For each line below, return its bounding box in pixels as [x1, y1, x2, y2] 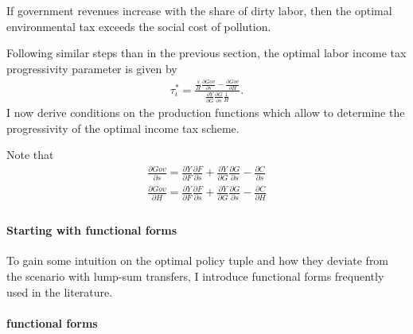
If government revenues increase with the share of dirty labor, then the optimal [6, 2, 392, 18]
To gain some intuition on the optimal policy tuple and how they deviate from [6, 252, 389, 269]
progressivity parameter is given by [6, 60, 177, 76]
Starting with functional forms [6, 222, 177, 239]
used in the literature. [6, 283, 113, 300]
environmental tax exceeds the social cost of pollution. [6, 17, 271, 34]
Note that [6, 146, 54, 163]
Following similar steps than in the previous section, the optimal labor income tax [6, 45, 407, 61]
